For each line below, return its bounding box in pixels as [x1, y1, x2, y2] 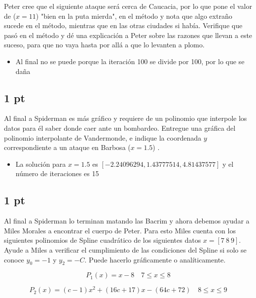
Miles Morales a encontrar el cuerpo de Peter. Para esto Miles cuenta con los [4, 225, 236, 235]
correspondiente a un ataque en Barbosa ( [4, 142, 131, 152]
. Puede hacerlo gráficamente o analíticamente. [84, 254, 226, 264]
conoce [4, 254, 24, 264]
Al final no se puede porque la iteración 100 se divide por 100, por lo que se [15, 56, 245, 66]
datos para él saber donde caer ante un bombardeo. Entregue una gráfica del [4, 122, 236, 133]
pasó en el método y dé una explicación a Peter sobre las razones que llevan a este [4, 30, 253, 40]
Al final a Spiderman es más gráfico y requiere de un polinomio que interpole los [4, 113, 247, 123]
